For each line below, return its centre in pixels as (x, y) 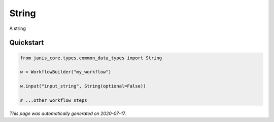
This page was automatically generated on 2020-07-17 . (68, 113)
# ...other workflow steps (54, 100)
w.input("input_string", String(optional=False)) (83, 86)
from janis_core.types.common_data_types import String (91, 58)
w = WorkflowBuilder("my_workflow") (66, 72)
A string (18, 28)
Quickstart (27, 43)
